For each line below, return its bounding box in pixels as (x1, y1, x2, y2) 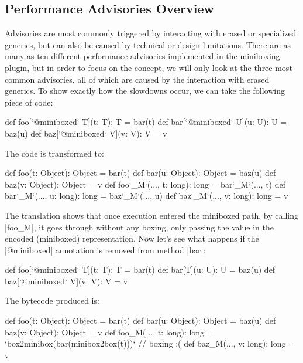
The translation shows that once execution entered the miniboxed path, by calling (5, 209, 298, 221)
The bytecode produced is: (5, 294, 99, 307)
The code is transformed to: (5, 147, 104, 159)
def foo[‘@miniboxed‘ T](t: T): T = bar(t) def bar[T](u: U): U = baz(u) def (5, 263, 276, 276)
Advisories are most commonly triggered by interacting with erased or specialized (5, 27, 297, 39)
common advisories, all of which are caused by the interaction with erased (5, 73, 270, 85)
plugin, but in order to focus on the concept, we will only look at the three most (5, 61, 292, 73)
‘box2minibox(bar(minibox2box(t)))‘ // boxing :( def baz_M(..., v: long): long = (5, 337, 295, 350)
